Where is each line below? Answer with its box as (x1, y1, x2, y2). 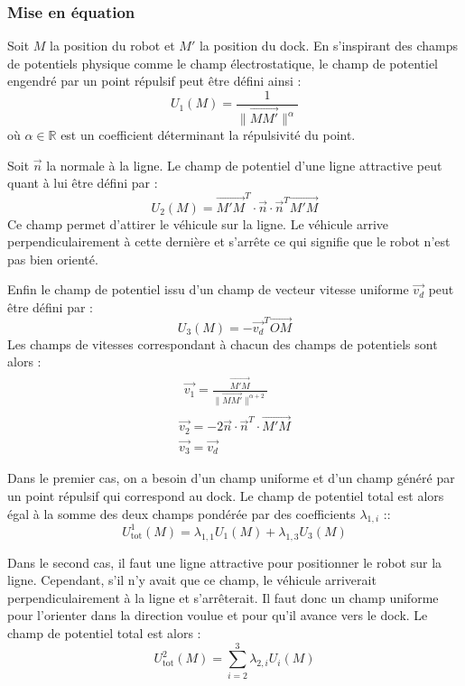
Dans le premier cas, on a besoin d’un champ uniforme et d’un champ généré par (7, 468, 455, 487)
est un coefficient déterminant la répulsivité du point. (60, 125, 356, 144)
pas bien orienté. (7, 249, 98, 268)
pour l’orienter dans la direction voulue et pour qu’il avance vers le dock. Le (7, 606, 428, 625)
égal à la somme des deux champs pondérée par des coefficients (7, 504, 356, 523)
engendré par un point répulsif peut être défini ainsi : (7, 71, 302, 90)
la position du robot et (50, 36, 175, 55)
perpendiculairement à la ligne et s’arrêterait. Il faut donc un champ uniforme (7, 588, 439, 607)
